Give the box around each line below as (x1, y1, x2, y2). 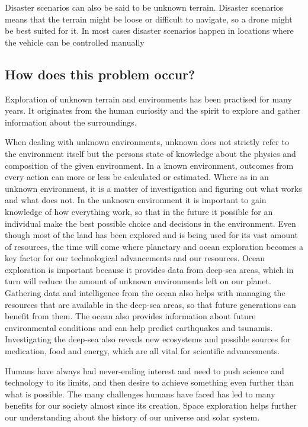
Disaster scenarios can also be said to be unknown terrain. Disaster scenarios (5, 1, 284, 13)
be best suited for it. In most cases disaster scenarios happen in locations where (5, 24, 294, 37)
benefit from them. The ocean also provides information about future (5, 310, 256, 322)
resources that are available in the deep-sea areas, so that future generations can (5, 298, 296, 310)
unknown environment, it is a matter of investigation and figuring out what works (5, 182, 302, 194)
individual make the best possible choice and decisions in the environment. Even (5, 217, 296, 229)
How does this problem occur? (5, 65, 195, 83)
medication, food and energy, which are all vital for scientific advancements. (5, 345, 280, 357)
